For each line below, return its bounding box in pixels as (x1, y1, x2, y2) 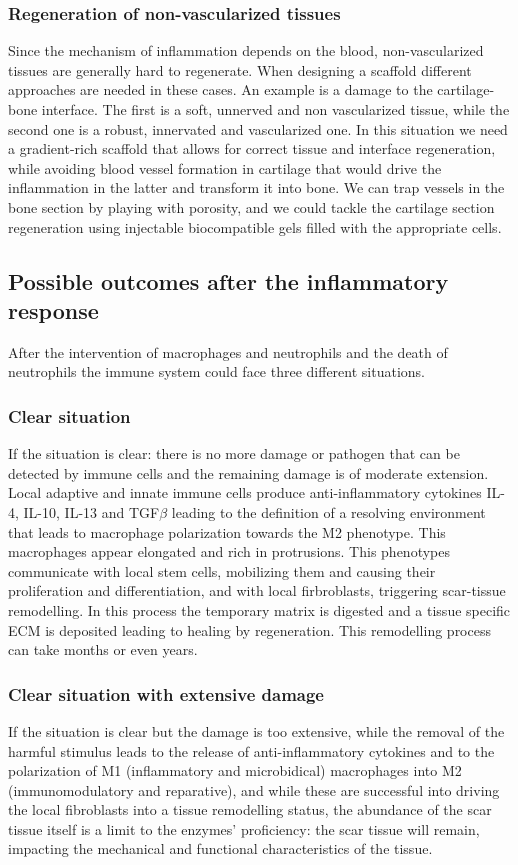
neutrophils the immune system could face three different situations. (8, 361, 425, 382)
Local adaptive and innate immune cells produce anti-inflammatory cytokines (8, 482, 482, 503)
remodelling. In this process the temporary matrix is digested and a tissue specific (8, 599, 511, 620)
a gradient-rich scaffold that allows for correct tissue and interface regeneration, (8, 138, 496, 159)
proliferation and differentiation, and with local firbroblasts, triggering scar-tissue (8, 580, 506, 601)
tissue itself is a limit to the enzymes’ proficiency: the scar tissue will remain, (8, 818, 480, 839)
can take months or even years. (8, 639, 198, 660)
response (8, 294, 99, 325)
